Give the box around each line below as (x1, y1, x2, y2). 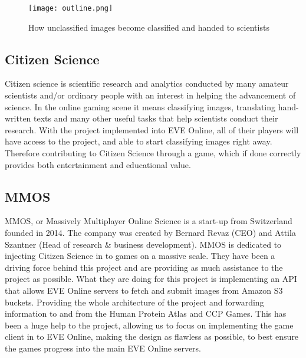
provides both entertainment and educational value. (5, 158, 191, 170)
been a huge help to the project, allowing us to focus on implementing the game (5, 318, 294, 331)
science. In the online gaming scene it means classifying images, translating (5, 100, 276, 113)
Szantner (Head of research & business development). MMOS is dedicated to (5, 238, 282, 250)
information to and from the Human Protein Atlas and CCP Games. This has (5, 307, 287, 320)
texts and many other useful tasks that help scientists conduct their (34, 112, 278, 124)
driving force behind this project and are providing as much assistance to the (5, 261, 283, 273)
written (5, 112, 31, 124)
